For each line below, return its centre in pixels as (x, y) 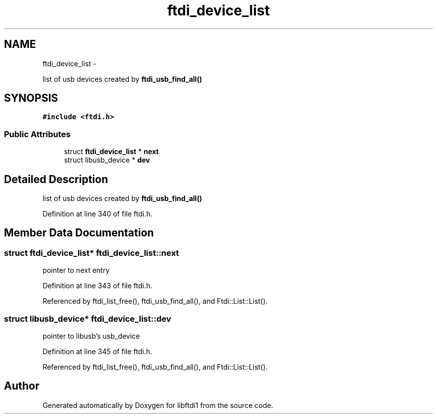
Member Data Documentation (79, 233)
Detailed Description (56, 179)
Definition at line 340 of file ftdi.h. (98, 214)
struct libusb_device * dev (107, 160)
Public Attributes (37, 134)
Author (22, 386)
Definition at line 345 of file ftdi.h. (97, 351)
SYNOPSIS (31, 98)
